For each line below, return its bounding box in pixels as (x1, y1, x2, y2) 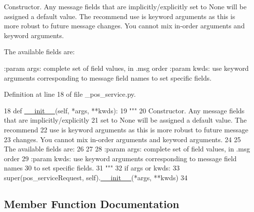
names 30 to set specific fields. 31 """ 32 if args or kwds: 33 (4, 163, 180, 173)
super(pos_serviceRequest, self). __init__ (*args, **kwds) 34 (4, 172, 188, 182)
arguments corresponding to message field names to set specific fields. (4, 72, 212, 83)
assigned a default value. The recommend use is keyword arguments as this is (4, 11, 235, 21)
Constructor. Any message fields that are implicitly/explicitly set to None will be (4, 1, 247, 11)
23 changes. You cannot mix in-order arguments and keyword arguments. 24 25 (4, 134, 241, 144)
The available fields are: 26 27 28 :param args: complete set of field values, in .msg (4, 144, 250, 154)
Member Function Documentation (4, 196, 180, 211)
